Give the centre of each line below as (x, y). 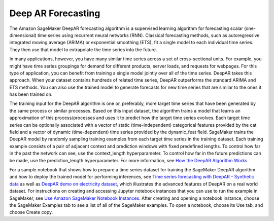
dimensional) (23, 35)
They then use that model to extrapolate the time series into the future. (83, 49)
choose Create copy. (31, 212)
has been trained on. (31, 94)
